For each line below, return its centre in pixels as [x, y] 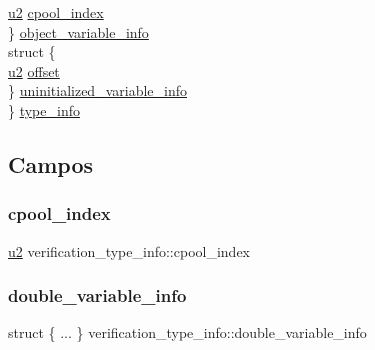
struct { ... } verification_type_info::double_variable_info [187, 332]
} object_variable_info [78, 31]
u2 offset [34, 70]
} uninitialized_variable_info [97, 90]
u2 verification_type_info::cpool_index [129, 250]
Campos [51, 163]
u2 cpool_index [56, 12]
